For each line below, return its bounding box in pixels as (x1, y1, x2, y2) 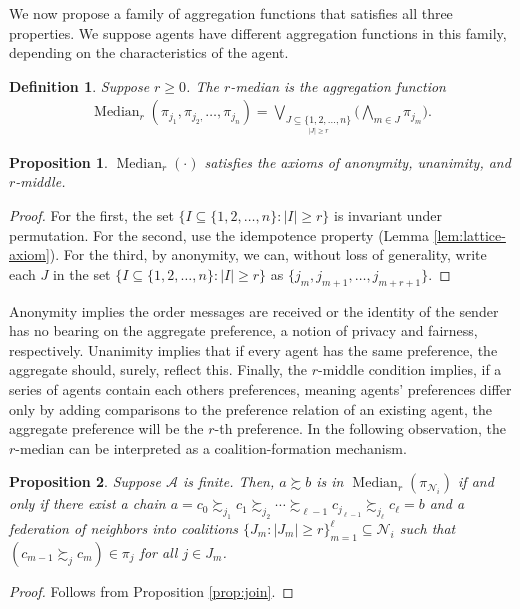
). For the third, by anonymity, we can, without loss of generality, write (49, 244, 487, 265)
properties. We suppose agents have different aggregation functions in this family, (9, 22, 507, 43)
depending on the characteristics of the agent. (9, 42, 289, 63)
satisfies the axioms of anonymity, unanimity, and (204, 151, 511, 172)
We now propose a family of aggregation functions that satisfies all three (9, 3, 453, 23)
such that (399, 518, 456, 539)
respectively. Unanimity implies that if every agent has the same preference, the (9, 339, 498, 360)
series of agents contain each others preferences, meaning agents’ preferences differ (9, 378, 512, 399)
